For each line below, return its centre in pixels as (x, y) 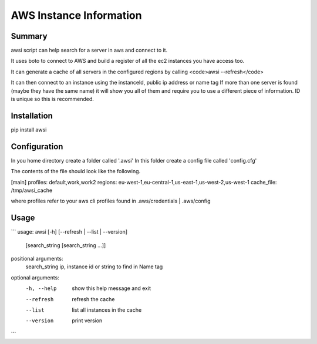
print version (87, 321)
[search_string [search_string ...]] (66, 245)
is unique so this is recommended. (52, 99)
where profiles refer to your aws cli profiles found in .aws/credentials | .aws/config (111, 201)
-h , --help (41, 289)
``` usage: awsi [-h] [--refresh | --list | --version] (69, 232)
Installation (32, 115)
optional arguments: (35, 277)
